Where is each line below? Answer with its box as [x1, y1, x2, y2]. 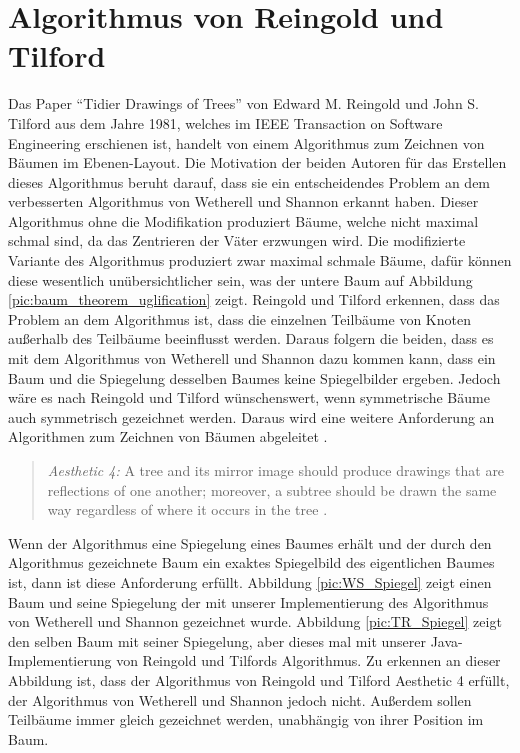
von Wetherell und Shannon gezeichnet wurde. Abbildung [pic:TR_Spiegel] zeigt [8, 611, 502, 632]
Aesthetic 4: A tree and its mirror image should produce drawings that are [47, 460, 505, 480]
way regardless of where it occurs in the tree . [47, 499, 328, 520]
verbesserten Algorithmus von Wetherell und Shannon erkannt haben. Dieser [8, 191, 479, 212]
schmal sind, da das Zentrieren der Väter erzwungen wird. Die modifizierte [8, 230, 466, 251]
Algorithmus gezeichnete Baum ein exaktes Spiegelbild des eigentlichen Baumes [8, 552, 495, 573]
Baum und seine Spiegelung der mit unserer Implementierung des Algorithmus [8, 591, 489, 612]
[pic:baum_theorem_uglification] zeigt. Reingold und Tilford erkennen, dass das [8, 289, 500, 310]
